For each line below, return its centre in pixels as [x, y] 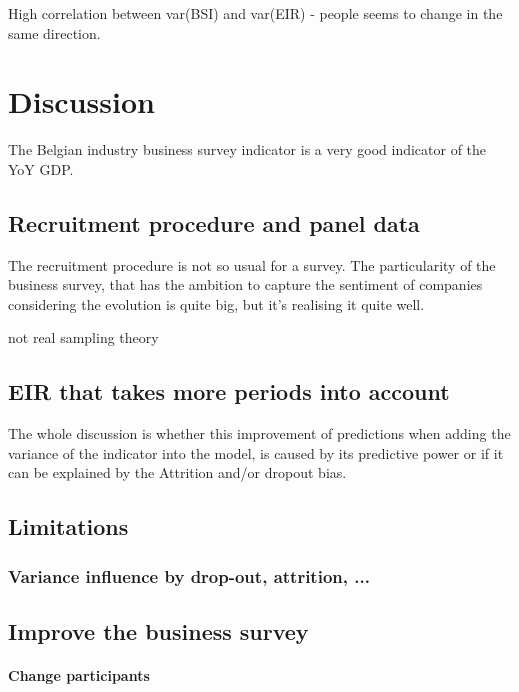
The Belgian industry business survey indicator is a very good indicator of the [247, 149]
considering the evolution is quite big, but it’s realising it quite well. [216, 303]
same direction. [54, 32]
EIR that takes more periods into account [229, 391]
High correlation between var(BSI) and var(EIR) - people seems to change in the [255, 13]
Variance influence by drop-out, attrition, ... [189, 575]
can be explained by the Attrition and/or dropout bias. [177, 472]
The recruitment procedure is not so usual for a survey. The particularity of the [252, 264]
